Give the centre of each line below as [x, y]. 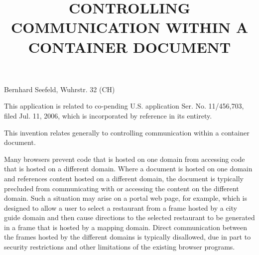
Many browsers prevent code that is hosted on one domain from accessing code [125, 159]
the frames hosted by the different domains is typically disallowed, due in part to [128, 237]
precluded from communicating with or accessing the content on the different [122, 188]
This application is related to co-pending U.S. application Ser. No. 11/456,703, [124, 106]
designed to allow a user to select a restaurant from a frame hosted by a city [121, 207]
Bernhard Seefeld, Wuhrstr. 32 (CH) [60, 89]
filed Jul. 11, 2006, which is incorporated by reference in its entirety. [108, 115]
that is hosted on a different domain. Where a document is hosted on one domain [128, 169]
